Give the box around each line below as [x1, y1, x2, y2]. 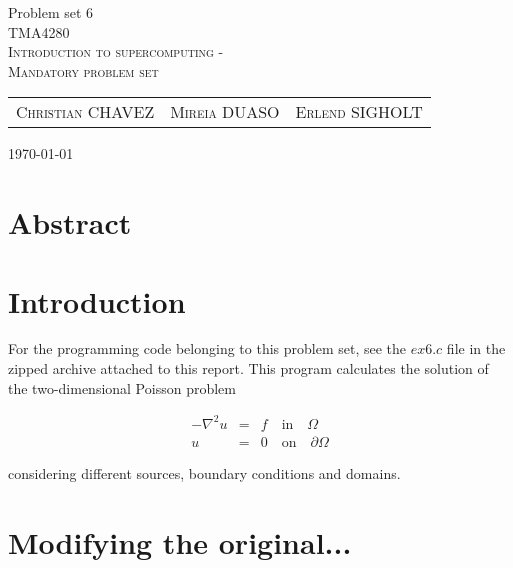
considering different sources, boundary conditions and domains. [8, 462, 401, 483]
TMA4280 [8, 21, 70, 42]
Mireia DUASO [170, 100, 280, 124]
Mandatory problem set [8, 60, 159, 81]
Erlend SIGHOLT [295, 100, 423, 124]
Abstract [8, 202, 132, 243]
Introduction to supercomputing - [8, 41, 224, 62]
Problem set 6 [8, 2, 94, 22]
